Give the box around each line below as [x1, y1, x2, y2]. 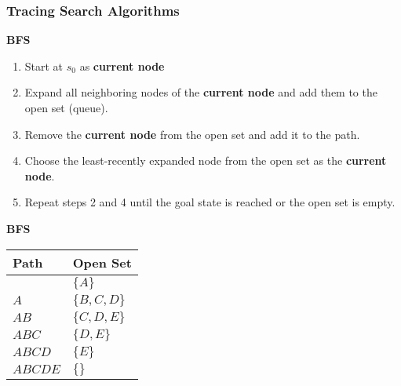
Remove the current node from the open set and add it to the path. [24, 126, 360, 142]
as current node [79, 57, 165, 74]
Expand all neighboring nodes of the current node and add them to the [24, 84, 377, 100]
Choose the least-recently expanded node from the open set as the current [24, 152, 387, 169]
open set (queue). [24, 100, 108, 115]
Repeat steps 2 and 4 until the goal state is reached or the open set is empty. [24, 194, 396, 210]
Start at [24, 57, 64, 74]
